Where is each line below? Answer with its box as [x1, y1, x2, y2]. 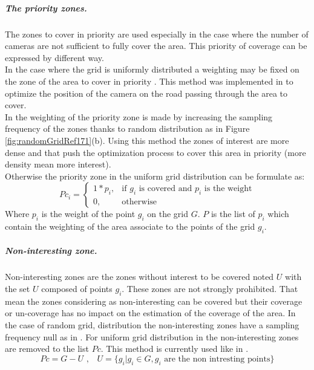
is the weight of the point [41, 207, 136, 220]
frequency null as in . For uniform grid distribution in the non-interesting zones [5, 330, 299, 343]
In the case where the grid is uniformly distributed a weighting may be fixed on [5, 63, 299, 76]
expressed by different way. [5, 51, 104, 63]
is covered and [139, 184, 192, 193]
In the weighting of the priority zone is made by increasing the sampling [5, 110, 273, 123]
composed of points [41, 282, 113, 295]
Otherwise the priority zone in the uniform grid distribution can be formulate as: [5, 169, 305, 182]
